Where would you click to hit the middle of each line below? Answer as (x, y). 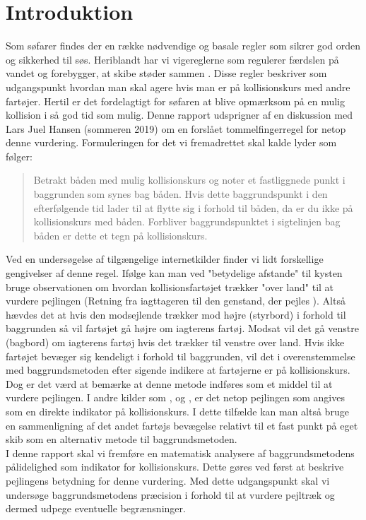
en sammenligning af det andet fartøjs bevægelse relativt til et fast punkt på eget (182, 425)
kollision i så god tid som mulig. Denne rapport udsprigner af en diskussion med (179, 115)
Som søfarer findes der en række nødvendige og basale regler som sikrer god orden (183, 46)
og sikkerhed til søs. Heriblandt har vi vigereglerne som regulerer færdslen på (172, 59)
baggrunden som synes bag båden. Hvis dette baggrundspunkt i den (181, 194)
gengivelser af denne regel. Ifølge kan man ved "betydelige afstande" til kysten (174, 273)
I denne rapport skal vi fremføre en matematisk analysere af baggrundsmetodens (180, 453)
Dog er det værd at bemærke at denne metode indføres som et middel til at (169, 383)
